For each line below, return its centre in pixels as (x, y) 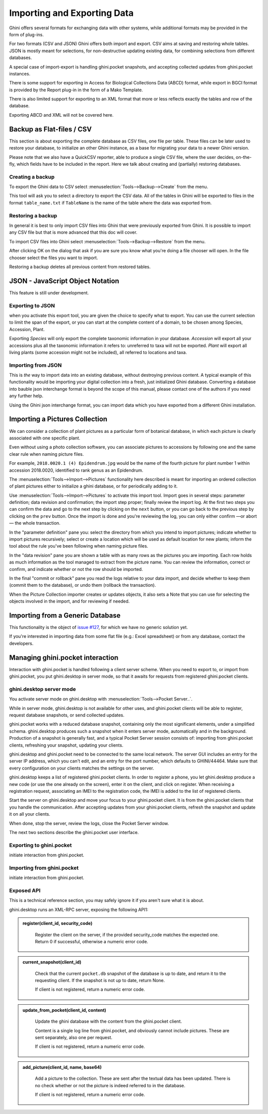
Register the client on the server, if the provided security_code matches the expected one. (127, 935)
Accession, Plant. (27, 329)
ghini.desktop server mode (43, 689)
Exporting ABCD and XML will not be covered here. (61, 115)
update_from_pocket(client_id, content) (65, 1010)
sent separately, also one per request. (74, 1038)
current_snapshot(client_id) (52, 962)
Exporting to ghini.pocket (40, 845)
